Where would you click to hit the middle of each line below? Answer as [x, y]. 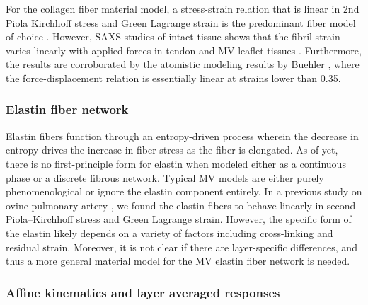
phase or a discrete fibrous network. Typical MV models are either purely [165, 177]
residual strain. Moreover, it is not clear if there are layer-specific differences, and [182, 247]
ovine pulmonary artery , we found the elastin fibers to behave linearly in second [181, 205]
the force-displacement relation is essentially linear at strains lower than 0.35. [173, 77]
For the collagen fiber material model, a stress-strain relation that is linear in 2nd [183, 8]
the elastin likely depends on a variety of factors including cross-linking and [169, 232]
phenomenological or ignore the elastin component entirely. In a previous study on [184, 191]
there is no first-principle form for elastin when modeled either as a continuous [176, 163]
